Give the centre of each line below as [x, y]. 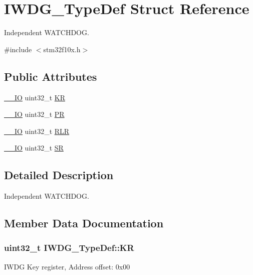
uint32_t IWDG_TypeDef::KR [69, 248]
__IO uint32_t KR [35, 97]
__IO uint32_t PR [34, 114]
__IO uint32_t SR [34, 148]
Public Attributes [51, 76]
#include [18, 49]
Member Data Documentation [84, 223]
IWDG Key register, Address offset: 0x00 [67, 266]
